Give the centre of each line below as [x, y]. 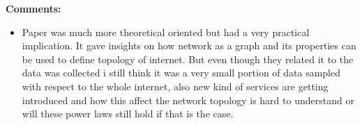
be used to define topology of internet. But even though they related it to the [188, 59]
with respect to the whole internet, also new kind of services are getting [175, 86]
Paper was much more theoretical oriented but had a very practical [166, 32]
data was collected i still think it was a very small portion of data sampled [181, 73]
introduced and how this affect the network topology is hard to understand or [188, 100]
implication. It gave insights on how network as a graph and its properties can [189, 45]
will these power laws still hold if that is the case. [128, 114]
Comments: [33, 8]
